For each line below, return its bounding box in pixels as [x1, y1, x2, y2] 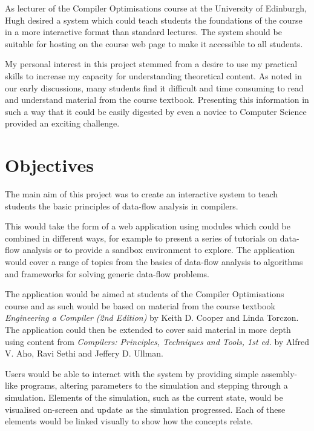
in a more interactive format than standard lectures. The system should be [5, 25, 282, 38]
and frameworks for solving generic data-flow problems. [5, 267, 209, 280]
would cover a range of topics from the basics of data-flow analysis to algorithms [5, 255, 303, 268]
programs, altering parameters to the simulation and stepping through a [20, 379, 288, 392]
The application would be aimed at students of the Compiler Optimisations [5, 288, 284, 300]
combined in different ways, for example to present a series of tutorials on [5, 231, 278, 244]
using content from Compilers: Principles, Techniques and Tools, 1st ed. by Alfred [5, 335, 309, 347]
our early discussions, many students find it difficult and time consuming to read [5, 81, 304, 94]
